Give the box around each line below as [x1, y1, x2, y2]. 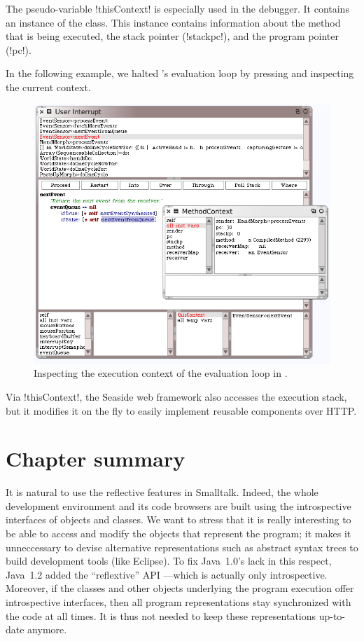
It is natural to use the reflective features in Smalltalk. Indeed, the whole [6, 485, 318, 499]
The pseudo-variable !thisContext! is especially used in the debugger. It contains [6, 1, 349, 15]
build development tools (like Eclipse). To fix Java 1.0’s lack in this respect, [6, 553, 332, 568]
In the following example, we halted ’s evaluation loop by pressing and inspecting [6, 66, 354, 81]
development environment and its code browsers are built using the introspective [6, 498, 351, 513]
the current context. [6, 79, 91, 94]
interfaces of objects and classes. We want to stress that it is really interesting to [6, 512, 351, 527]
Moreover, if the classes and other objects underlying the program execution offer [6, 581, 354, 595]
